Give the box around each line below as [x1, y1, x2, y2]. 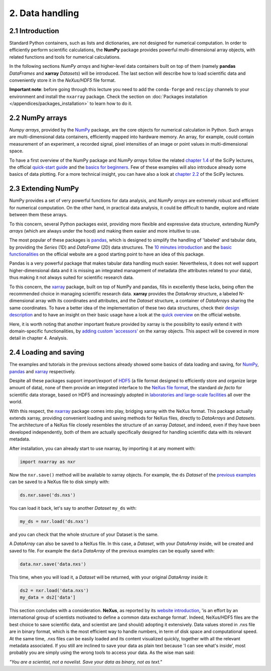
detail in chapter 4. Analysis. [9, 335, 68, 341]
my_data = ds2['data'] [20, 595, 76, 600]
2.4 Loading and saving [9, 348, 85, 357]
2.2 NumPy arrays [9, 114, 67, 122]
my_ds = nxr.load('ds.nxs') [20, 518, 89, 524]
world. [9, 399, 23, 405]
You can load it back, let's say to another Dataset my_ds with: [9, 505, 137, 511]
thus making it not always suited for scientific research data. [9, 274, 134, 281]
